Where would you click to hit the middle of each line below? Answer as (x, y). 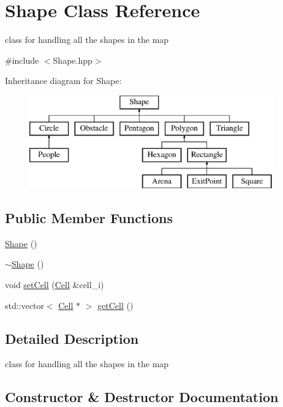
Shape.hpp (73, 60)
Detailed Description (72, 338)
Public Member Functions (89, 218)
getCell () (115, 305)
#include (22, 60)
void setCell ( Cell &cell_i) (55, 285)
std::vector (25, 305)
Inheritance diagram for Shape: (63, 81)
